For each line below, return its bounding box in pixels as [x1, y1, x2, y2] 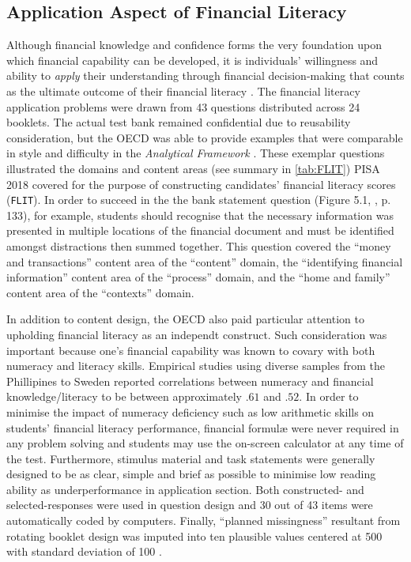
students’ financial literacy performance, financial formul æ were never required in [6, 419, 399, 436]
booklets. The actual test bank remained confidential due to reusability [6, 114, 351, 130]
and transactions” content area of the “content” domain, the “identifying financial [6, 253, 403, 270]
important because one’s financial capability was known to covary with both [6, 341, 375, 358]
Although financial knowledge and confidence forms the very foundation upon [6, 36, 383, 53]
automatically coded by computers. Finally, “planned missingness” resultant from [6, 512, 401, 529]
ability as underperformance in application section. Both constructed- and [6, 481, 364, 497]
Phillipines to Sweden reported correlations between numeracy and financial [6, 372, 374, 389]
